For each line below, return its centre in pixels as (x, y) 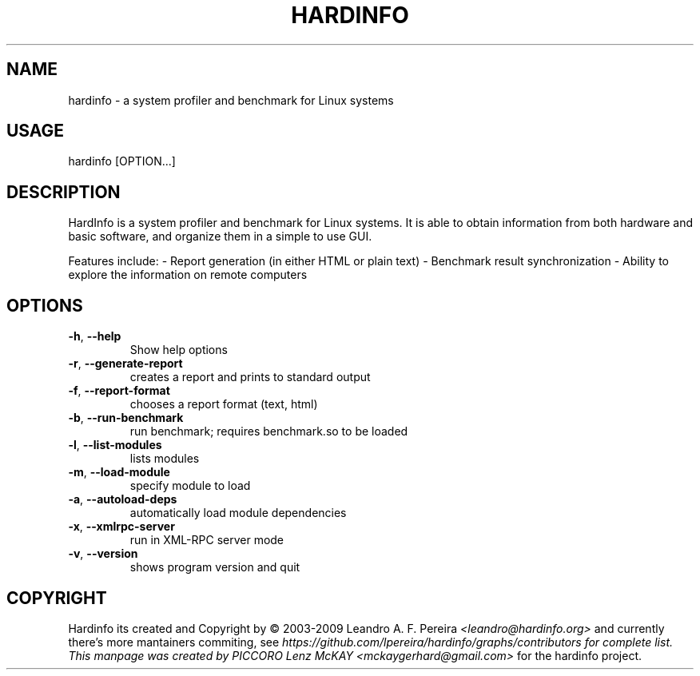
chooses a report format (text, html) (224, 404)
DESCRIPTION (64, 192)
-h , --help (95, 336)
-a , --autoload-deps (123, 499)
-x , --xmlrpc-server (121, 527)
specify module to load (190, 486)
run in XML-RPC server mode (207, 540)
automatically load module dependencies (238, 513)
